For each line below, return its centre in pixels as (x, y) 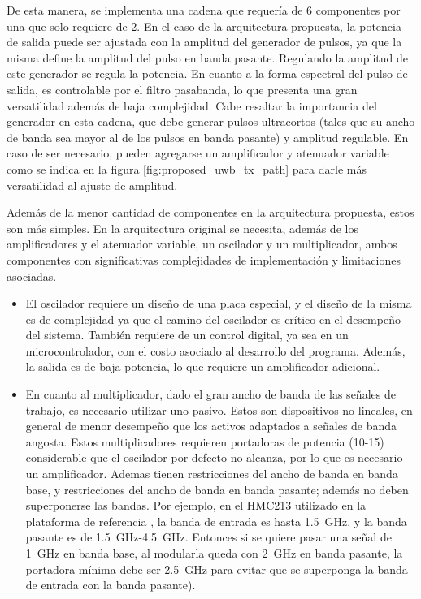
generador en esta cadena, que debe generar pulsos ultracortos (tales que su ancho (211, 121)
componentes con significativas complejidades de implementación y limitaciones (204, 259)
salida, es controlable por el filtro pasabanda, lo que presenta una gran (182, 89)
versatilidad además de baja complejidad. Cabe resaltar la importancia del (192, 105)
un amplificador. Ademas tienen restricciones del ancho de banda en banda (212, 474)
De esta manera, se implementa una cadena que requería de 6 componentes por (204, 10)
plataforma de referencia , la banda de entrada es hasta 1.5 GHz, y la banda (216, 521)
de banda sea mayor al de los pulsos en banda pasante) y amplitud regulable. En (208, 137)
